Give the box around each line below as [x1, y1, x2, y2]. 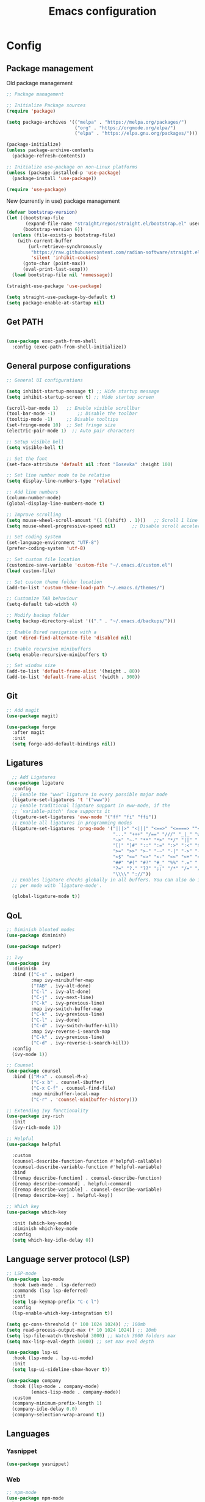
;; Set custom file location [6, 556, 81, 562]
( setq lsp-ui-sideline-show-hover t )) [12, 1367, 111, 1373]
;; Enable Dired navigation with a [6, 629, 97, 635]
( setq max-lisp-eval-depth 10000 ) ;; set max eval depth [6, 1338, 154, 1345]
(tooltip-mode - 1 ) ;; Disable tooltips [6, 417, 119, 423]
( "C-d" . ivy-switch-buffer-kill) [31, 1023, 119, 1029]
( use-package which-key [6, 1209, 67, 1215]
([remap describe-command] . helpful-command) [12, 1181, 132, 1187]
